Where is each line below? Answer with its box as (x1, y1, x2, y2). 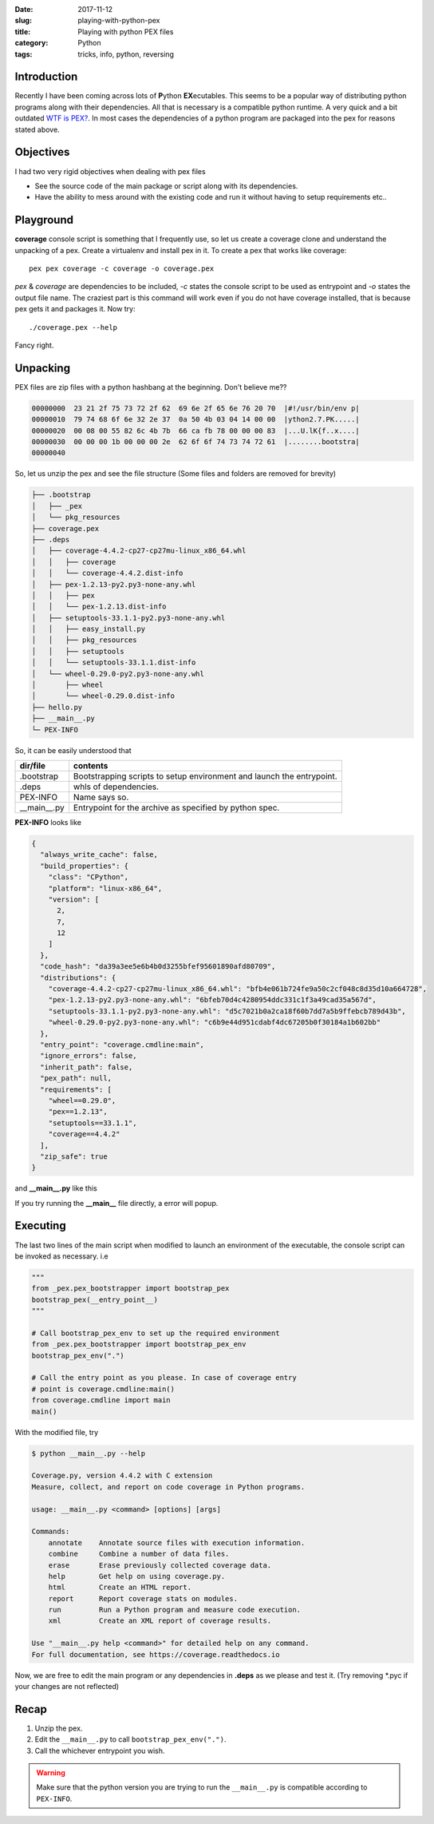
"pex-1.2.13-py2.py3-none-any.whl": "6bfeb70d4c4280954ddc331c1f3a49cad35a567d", (48, 995, 377, 1005)
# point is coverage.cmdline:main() (31, 1384, 176, 1394)
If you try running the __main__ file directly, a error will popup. (14, 1198, 219, 1207)
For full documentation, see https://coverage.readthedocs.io (31, 1650, 280, 1659)
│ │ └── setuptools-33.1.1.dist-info (31, 658, 196, 667)
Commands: (31, 1527, 70, 1537)
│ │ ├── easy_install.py (31, 625, 146, 634)
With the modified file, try (14, 1427, 99, 1437)
